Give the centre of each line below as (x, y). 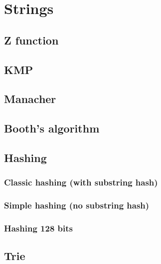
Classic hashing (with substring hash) (81, 182)
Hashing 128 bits (38, 228)
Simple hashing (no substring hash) (77, 205)
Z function (31, 40)
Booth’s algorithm (52, 128)
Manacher (30, 99)
